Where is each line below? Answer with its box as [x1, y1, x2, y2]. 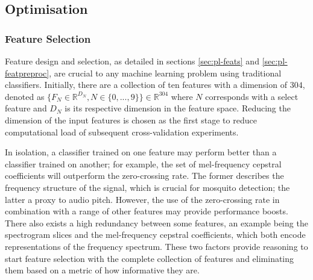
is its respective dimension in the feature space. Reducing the [65, 102, 291, 114]
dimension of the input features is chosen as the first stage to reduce [5, 113, 257, 126]
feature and [5, 102, 47, 114]
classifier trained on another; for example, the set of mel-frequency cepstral [5, 157, 282, 170]
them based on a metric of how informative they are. [5, 264, 200, 276]
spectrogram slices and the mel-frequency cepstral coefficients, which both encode [5, 228, 306, 241]
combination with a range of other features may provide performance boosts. [5, 205, 288, 217]
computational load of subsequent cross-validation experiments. [5, 125, 239, 138]
